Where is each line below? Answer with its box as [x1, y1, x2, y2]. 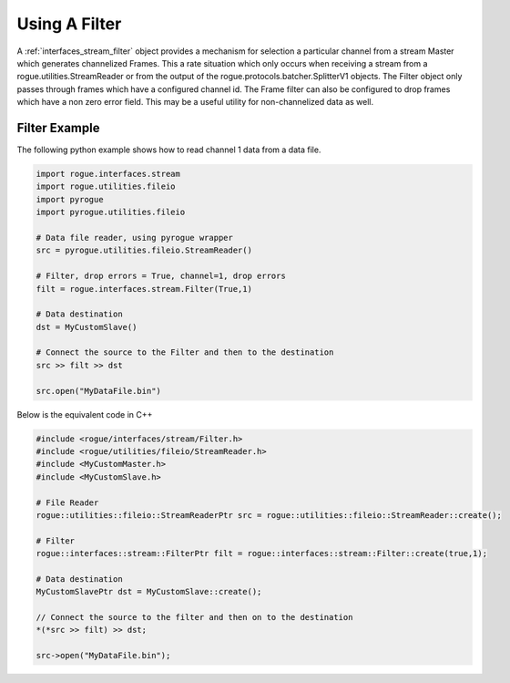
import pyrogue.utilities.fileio [36, 207, 186, 218]
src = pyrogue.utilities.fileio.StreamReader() [36, 245, 252, 255]
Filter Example [16, 119, 100, 136]
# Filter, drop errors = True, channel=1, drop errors [36, 271, 286, 282]
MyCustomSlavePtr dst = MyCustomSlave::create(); [36, 586, 262, 597]
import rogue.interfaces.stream [36, 169, 181, 179]
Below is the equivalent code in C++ [16, 409, 153, 419]
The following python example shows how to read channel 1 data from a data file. [16, 144, 321, 155]
